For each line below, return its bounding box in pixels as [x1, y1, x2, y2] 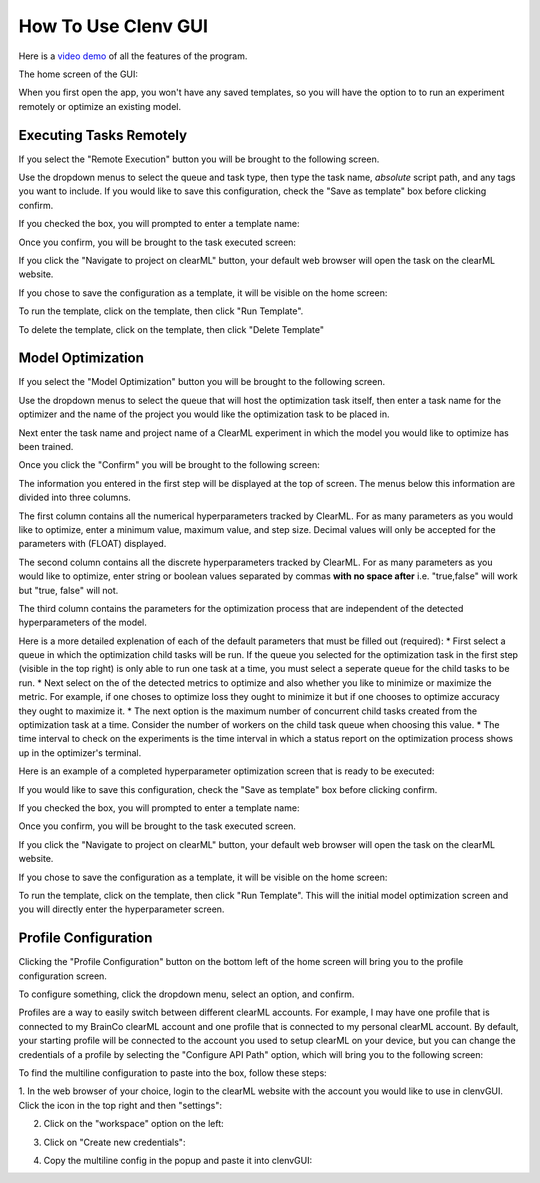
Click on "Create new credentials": [43, 1136, 186, 1148]
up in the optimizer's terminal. [18, 746, 142, 759]
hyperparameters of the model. [18, 616, 147, 629]
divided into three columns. [18, 491, 132, 504]
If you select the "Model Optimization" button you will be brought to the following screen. [18, 376, 385, 388]
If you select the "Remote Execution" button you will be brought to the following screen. [18, 153, 380, 165]
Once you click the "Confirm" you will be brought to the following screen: [18, 459, 320, 471]
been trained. [18, 441, 74, 452]
